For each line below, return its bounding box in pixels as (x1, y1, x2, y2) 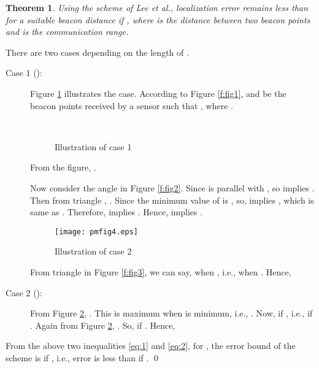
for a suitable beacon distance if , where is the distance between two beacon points (6, 13, 310, 26)
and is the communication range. (6, 25, 129, 38)
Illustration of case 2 (55, 245, 132, 258)
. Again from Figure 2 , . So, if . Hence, (30, 318, 175, 331)
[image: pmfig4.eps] (55, 227, 139, 236)
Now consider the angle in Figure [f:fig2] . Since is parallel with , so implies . (30, 181, 315, 194)
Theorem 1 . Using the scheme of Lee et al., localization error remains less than (6, 1, 308, 13)
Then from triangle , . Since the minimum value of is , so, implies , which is (30, 193, 314, 206)
